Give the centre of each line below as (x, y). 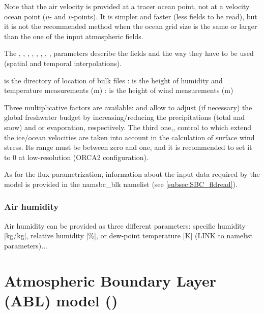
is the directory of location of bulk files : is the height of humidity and (113, 80)
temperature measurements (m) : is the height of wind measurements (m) (119, 90)
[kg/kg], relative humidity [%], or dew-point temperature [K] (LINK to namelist (128, 235)
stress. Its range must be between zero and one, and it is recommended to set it (128, 147)
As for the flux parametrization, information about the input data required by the (132, 174)
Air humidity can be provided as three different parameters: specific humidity (125, 225)
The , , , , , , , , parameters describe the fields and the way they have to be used (129, 53)
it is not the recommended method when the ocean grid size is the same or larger (131, 26)
